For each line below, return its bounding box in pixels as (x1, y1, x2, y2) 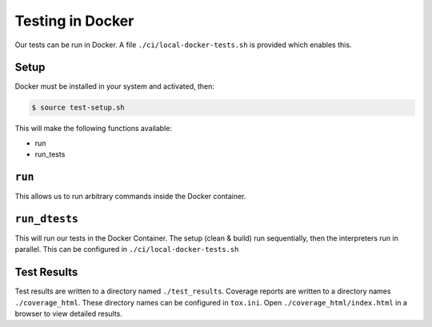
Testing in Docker (14, 12, 134, 30)
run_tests (34, 150, 66, 159)
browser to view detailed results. (14, 309, 123, 319)
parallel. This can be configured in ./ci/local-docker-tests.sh (14, 245, 239, 254)
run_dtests (14, 212, 79, 225)
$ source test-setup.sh (31, 103, 126, 112)
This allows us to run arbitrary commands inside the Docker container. (14, 192, 246, 201)
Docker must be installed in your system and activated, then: (14, 82, 215, 91)
